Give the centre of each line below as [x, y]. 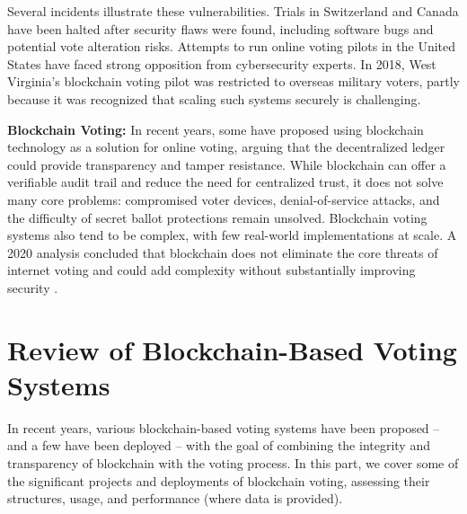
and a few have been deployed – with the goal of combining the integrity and [219, 445]
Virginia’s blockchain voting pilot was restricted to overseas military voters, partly [233, 81]
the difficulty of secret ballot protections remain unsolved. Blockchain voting [217, 217]
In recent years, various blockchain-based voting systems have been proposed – [224, 427]
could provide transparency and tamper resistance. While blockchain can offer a [227, 164]
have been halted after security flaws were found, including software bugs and [220, 28]
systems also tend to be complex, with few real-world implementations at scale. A [232, 235]
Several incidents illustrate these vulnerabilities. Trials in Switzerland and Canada [233, 11]
